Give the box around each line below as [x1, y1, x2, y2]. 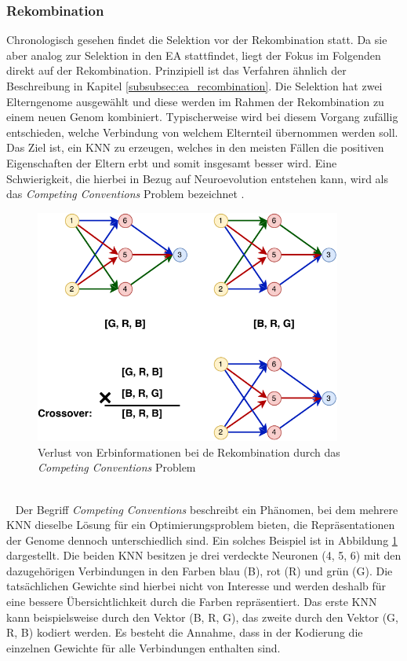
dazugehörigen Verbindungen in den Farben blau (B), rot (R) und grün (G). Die [6, 562, 393, 578]
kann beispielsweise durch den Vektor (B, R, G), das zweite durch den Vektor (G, [6, 608, 398, 625]
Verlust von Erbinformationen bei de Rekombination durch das [38, 443, 340, 460]
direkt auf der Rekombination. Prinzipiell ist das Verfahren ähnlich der [6, 62, 347, 79]
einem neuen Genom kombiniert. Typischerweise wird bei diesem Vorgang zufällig [6, 108, 398, 125]
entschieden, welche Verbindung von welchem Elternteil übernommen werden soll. [6, 123, 398, 140]
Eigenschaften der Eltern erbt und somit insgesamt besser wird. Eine [6, 154, 337, 171]
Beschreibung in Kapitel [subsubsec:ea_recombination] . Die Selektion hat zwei [6, 78, 383, 94]
